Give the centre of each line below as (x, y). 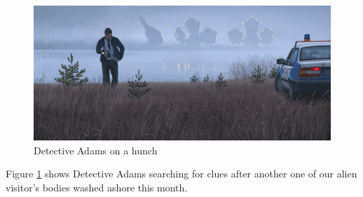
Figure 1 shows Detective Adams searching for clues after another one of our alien (181, 174)
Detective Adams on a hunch (96, 150)
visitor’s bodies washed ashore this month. (97, 187)
